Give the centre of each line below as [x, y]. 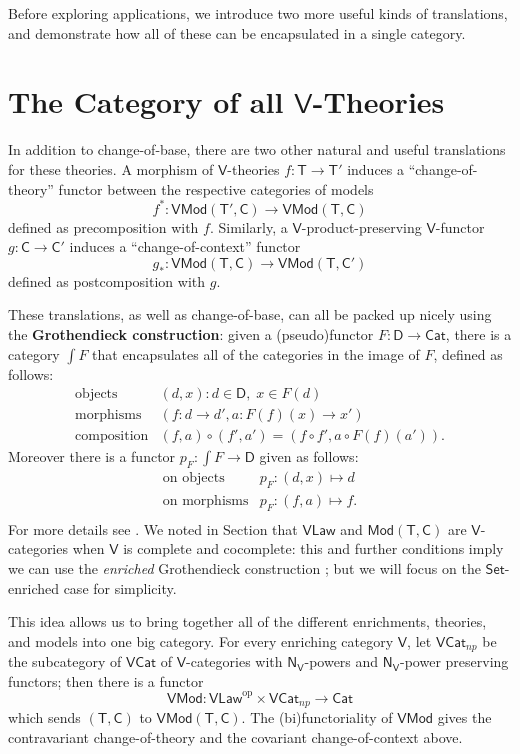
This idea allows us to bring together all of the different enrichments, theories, [247, 621]
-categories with [234, 661]
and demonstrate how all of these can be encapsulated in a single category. [237, 32]
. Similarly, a [248, 226]
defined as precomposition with [103, 226]
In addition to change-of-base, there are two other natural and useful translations [257, 149]
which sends [44, 717]
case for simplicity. [120, 587]
